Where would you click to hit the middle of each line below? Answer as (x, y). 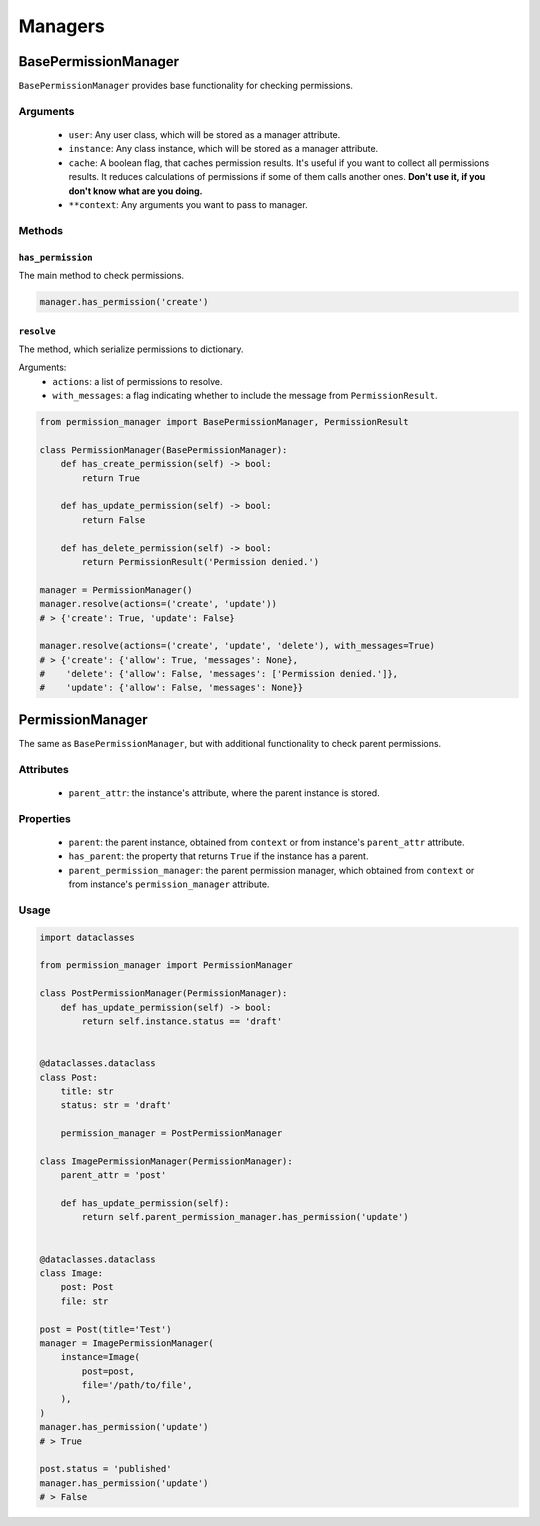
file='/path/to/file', (137, 1385)
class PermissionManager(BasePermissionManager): (163, 449)
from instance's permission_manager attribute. (169, 884)
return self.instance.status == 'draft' (182, 1021)
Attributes (43, 769)
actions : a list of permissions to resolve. (138, 381)
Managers (61, 26)
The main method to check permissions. (101, 275)
